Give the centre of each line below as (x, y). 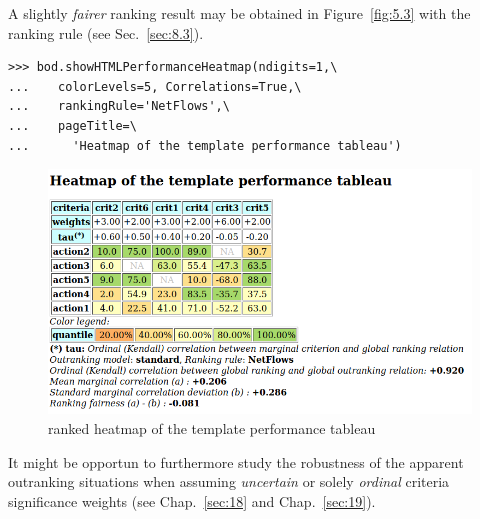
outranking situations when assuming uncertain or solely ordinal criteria (229, 481)
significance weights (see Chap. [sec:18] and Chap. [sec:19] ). (192, 500)
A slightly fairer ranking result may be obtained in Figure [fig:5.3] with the (239, 13)
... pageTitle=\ (72, 125)
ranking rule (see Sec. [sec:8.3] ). (106, 32)
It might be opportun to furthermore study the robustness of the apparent (236, 461)
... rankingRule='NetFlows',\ (119, 106)
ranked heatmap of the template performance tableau (212, 428)
